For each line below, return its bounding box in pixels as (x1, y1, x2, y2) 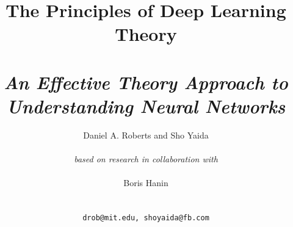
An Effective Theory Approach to (4, 69, 288, 95)
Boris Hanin (123, 176, 168, 189)
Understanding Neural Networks (6, 93, 286, 118)
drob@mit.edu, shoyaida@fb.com (82, 214, 209, 223)
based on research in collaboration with (74, 153, 218, 165)
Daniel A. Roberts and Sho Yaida (83, 128, 209, 141)
